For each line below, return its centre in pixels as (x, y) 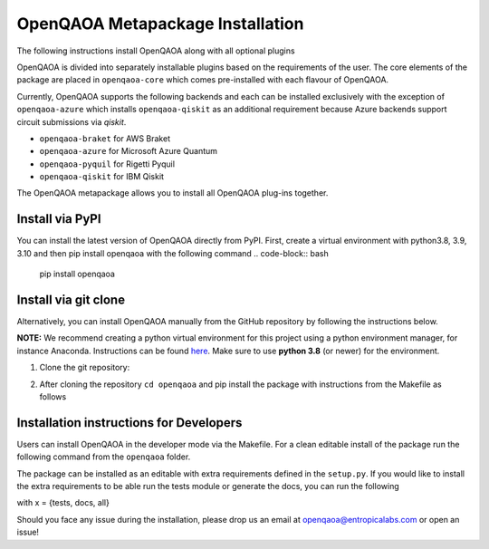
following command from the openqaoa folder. (104, 457)
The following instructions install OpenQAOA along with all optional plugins (156, 51)
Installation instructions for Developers (129, 423)
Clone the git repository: (85, 368)
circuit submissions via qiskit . (72, 121)
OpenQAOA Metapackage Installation (160, 24)
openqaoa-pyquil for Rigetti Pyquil (107, 164)
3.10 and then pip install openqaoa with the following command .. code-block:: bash (173, 253)
